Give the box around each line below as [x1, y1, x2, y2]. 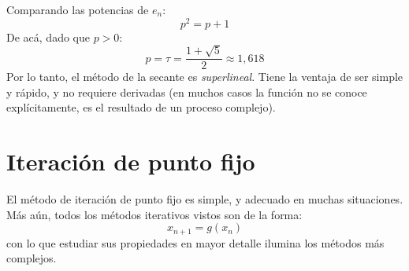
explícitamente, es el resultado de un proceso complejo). [6, 99, 276, 115]
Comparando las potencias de [6, 2, 149, 17]
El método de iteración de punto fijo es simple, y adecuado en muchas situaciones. [6, 191, 403, 207]
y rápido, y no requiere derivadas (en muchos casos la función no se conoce [6, 83, 367, 100]
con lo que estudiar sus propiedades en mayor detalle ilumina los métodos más [6, 234, 385, 251]
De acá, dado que [6, 28, 90, 45]
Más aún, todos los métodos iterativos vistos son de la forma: [6, 206, 303, 222]
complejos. [6, 250, 57, 266]
